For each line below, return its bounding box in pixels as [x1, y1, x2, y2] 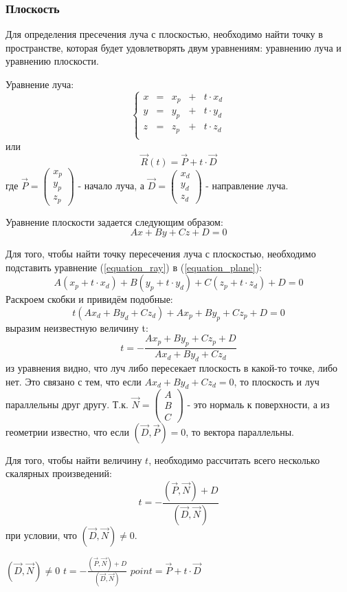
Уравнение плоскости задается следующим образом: [5, 214, 223, 229]
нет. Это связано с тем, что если [5, 374, 142, 388]
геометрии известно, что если [5, 424, 129, 438]
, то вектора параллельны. [186, 424, 295, 438]
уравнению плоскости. [5, 54, 99, 68]
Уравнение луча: [5, 77, 74, 91]
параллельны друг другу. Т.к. [5, 397, 128, 411]
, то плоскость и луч [234, 374, 320, 388]
